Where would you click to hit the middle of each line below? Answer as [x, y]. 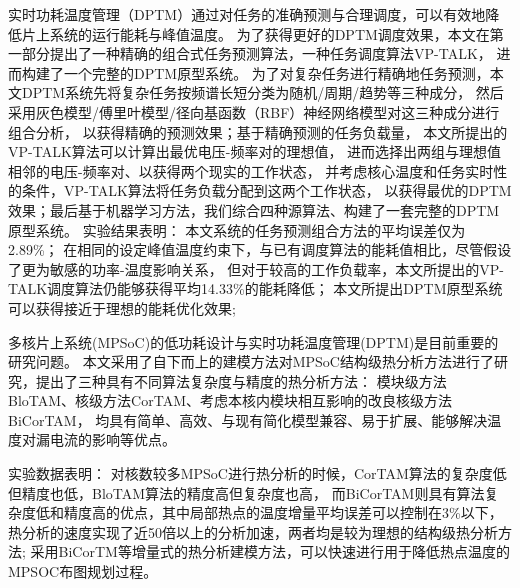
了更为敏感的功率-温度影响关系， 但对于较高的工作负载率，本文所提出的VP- [256, 268]
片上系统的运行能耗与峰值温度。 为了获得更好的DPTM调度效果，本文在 [255, 33]
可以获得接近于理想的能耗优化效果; [122, 307]
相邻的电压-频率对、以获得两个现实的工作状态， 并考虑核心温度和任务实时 [251, 170]
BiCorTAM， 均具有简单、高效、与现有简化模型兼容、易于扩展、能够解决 [248, 419]
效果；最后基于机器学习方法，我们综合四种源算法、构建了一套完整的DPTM [254, 209]
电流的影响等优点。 [112, 439]
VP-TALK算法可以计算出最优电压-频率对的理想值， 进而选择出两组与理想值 [255, 151]
